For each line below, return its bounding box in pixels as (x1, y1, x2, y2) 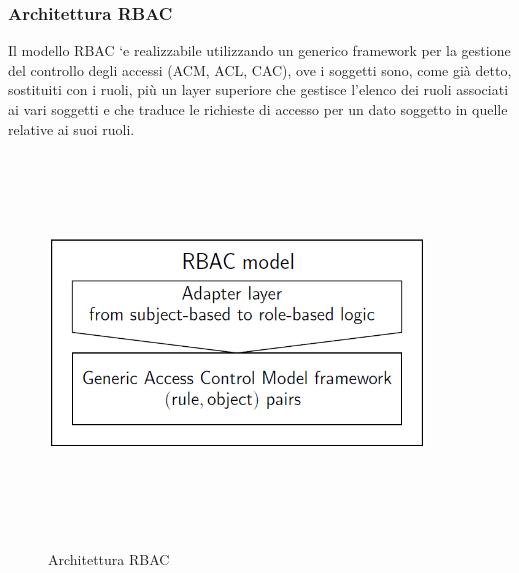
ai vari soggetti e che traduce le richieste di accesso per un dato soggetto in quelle (8, 99, 508, 119)
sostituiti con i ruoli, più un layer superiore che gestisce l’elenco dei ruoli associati (8, 79, 509, 100)
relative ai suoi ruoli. (8, 118, 135, 139)
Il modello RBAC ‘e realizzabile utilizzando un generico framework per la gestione (8, 40, 511, 61)
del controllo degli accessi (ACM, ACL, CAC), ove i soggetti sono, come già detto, (8, 59, 512, 80)
